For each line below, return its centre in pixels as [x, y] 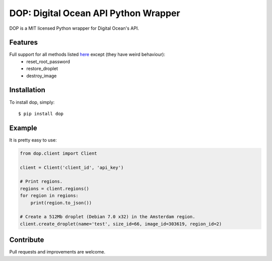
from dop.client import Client [59, 153]
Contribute [27, 240]
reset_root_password [48, 61]
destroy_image [42, 76]
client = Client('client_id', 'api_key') [72, 167]
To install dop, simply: [32, 102]
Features [23, 43]
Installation [27, 90]
